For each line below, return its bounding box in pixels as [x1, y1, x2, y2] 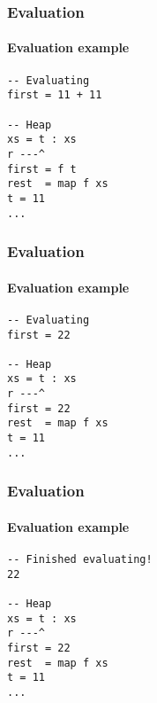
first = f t [7, 162, 77, 176]
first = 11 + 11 [7, 89, 102, 102]
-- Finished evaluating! [7, 553, 153, 566]
